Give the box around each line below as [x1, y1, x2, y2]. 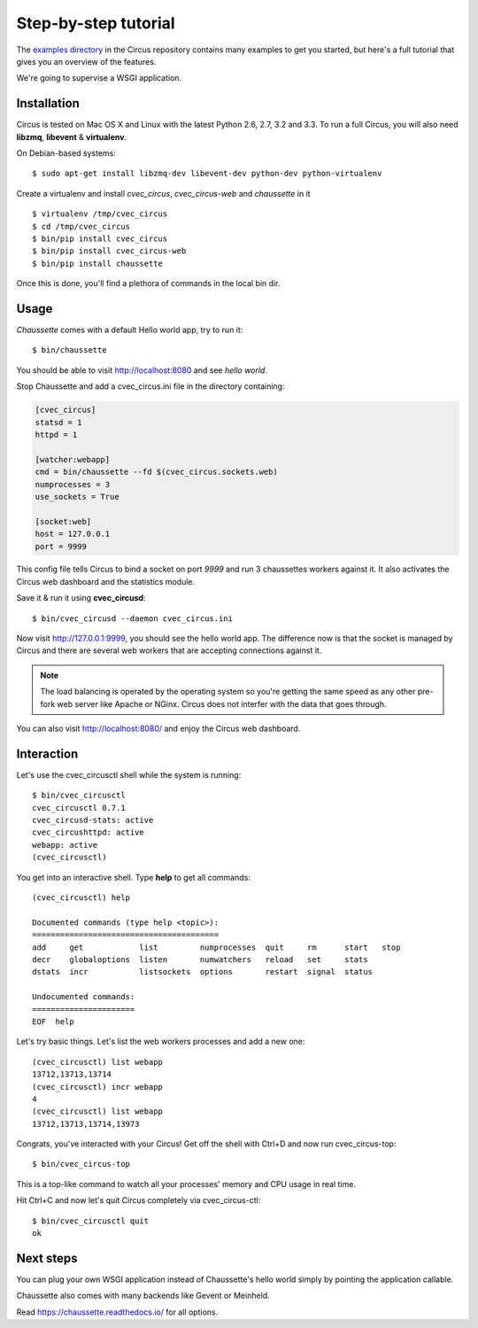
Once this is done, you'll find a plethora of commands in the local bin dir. [16, 278, 281, 289]
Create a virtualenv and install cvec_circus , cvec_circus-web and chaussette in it [16, 188, 311, 198]
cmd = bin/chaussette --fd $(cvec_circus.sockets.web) [35, 467, 278, 478]
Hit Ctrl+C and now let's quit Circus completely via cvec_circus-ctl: [16, 1195, 261, 1206]
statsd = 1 [35, 417, 82, 427]
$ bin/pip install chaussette [32, 258, 164, 268]
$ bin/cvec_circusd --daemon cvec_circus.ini [32, 613, 234, 624]
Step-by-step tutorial [16, 13, 176, 33]
